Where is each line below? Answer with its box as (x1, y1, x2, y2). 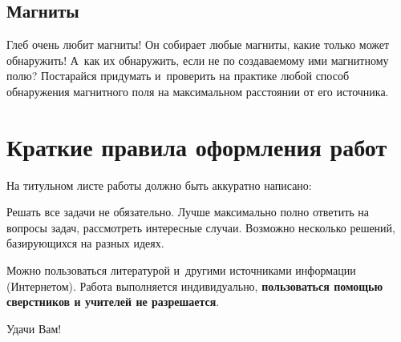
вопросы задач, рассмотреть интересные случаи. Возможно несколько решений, (6, 219, 395, 235)
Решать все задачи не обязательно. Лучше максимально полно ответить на (6, 203, 370, 220)
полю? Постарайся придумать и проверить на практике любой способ (6, 67, 350, 84)
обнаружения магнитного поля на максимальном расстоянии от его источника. (6, 82, 389, 99)
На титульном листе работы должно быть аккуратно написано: (6, 176, 312, 193)
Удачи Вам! (6, 320, 62, 336)
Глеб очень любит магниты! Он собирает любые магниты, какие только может (6, 36, 390, 53)
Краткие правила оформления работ (6, 130, 387, 163)
